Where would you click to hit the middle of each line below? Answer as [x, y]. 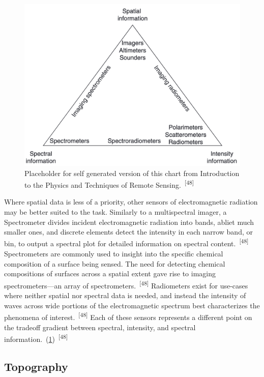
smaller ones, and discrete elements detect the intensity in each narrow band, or [128, 232]
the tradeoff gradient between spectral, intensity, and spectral [100, 327]
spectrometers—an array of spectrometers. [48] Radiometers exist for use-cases [126, 284]
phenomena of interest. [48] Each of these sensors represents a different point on [128, 316]
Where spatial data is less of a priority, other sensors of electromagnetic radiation [131, 202]
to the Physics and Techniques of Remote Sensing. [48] [109, 184]
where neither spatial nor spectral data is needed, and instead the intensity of [125, 295]
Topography [36, 366]
